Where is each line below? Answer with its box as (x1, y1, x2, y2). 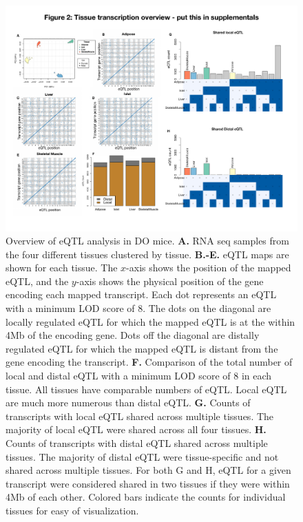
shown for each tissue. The (6, 260, 118, 275)
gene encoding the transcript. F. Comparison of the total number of (6, 355, 293, 369)
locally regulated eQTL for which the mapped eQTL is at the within (6, 314, 295, 328)
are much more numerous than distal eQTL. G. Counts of (6, 395, 251, 410)
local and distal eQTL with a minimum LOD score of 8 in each (6, 368, 272, 383)
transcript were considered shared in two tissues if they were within (6, 476, 290, 490)
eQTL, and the (6, 273, 69, 288)
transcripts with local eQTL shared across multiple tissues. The (6, 408, 274, 423)
